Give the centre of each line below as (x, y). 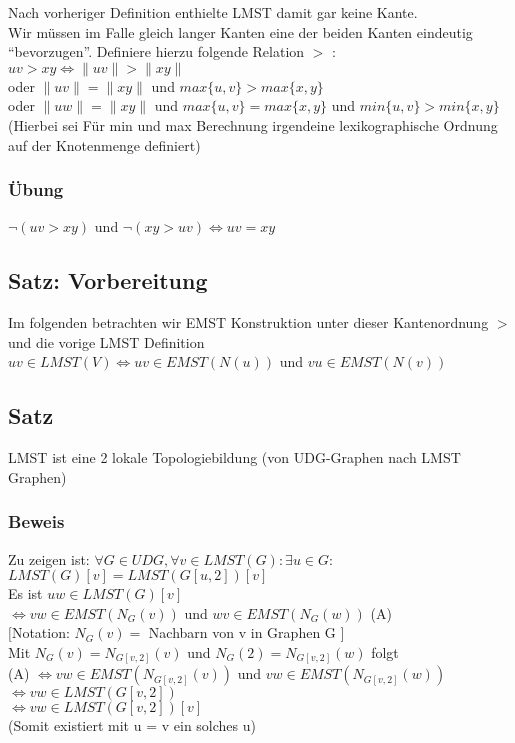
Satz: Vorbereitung (108, 280)
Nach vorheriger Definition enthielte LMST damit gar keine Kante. (213, 12)
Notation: (40, 632)
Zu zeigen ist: (49, 558)
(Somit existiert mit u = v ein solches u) (132, 725)
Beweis (36, 521)
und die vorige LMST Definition (106, 341)
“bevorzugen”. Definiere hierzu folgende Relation (156, 51)
